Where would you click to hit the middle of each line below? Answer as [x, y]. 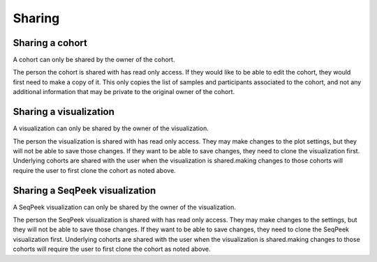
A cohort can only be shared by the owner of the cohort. [94, 60]
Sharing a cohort [50, 43]
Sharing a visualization [64, 112]
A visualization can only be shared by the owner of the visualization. [111, 128]
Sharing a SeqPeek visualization [84, 191]
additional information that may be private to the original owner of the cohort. [124, 92]
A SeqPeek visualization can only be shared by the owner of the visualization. [125, 207]
